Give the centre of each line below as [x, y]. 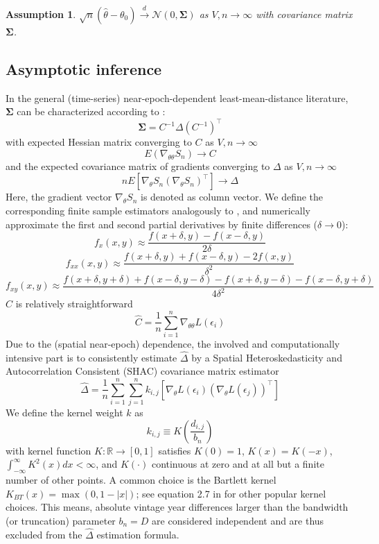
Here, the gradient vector [59, 197]
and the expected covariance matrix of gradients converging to [138, 165]
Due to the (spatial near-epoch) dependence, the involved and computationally [173, 344]
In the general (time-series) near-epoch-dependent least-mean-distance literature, [177, 97]
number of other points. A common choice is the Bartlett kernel [141, 480]
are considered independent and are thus [238, 520]
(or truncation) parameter [61, 520]
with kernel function [49, 450]
